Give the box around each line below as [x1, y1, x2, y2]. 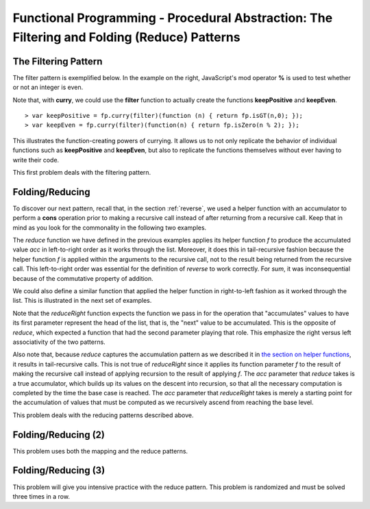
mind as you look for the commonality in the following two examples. [12, 223, 207, 232]
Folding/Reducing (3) [12, 464, 106, 476]
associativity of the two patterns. [12, 338, 106, 346]
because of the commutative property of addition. [12, 274, 153, 282]
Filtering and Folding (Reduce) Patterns [12, 29, 241, 45]
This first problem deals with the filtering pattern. [12, 168, 151, 176]
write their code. [12, 156, 60, 164]
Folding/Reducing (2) [12, 429, 106, 440]
